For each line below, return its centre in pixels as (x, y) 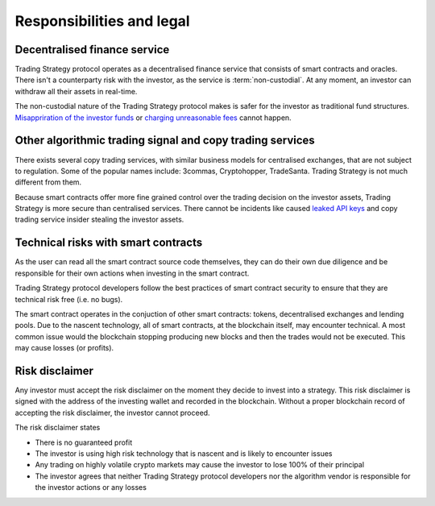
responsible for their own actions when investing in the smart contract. (132, 273)
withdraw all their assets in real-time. (76, 91)
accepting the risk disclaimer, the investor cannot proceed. (112, 413)
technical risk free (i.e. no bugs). (69, 299)
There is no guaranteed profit (84, 442)
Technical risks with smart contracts (109, 243)
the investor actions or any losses (91, 487)
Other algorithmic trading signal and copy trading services (165, 141)
